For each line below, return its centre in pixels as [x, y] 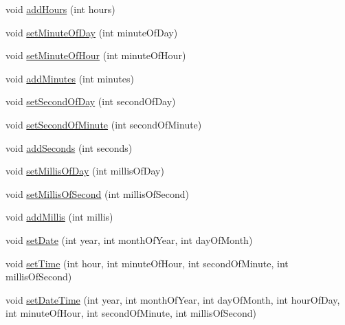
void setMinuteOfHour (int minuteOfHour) [96, 55]
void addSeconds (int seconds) [69, 147]
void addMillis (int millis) [59, 217]
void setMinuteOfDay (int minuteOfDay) [92, 32]
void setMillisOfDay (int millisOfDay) [85, 171]
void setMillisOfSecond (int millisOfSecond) [98, 193]
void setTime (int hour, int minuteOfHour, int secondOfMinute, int [147, 263]
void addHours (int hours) [60, 9]
